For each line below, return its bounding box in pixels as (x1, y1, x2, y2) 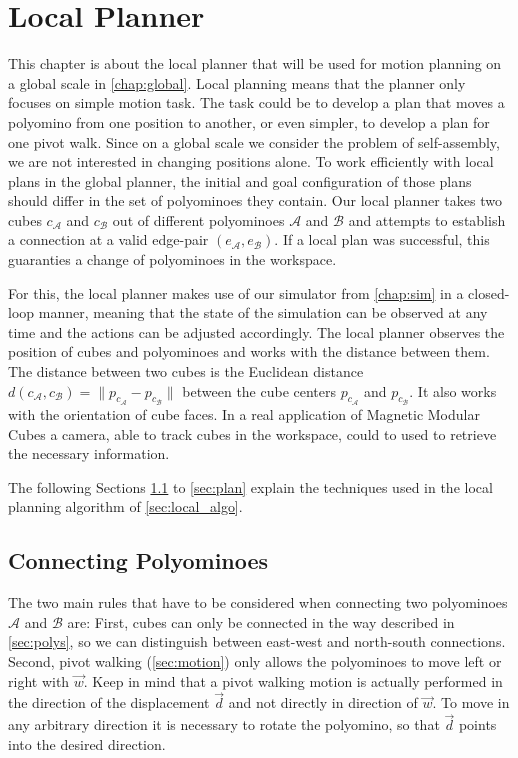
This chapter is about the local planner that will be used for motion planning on (8, 53, 502, 74)
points (458, 714, 497, 735)
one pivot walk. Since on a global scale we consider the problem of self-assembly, (8, 131, 500, 152)
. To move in (432, 692, 510, 713)
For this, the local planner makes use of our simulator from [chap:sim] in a (8, 282, 464, 303)
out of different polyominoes (112, 209, 285, 230)
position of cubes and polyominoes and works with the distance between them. (8, 341, 490, 362)
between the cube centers (182, 380, 337, 401)
